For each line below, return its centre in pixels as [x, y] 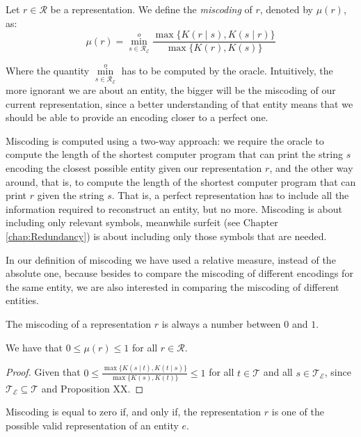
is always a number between [221, 324]
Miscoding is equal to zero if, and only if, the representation [134, 412]
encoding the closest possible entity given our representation [134, 168]
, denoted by [287, 9]
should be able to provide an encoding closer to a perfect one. [137, 117]
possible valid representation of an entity [92, 426]
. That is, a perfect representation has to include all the [230, 195]
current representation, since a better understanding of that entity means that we [179, 103]
